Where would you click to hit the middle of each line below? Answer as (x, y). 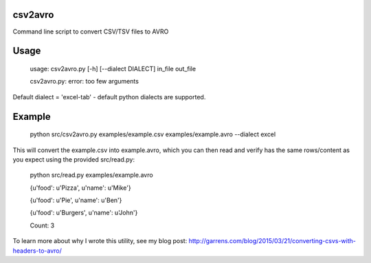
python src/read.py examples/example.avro (92, 175)
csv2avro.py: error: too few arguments (84, 82)
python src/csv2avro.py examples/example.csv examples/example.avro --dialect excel (153, 134)
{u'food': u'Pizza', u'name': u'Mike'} (80, 188)
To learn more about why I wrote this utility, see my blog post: (100, 241)
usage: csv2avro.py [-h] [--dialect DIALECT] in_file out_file (113, 68)
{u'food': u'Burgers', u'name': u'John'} (84, 213)
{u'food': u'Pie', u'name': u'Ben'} (76, 200)
